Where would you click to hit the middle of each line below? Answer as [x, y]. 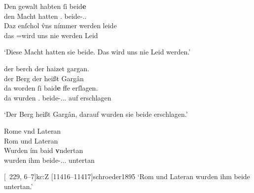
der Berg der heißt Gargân [44, 78]
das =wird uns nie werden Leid [51, 35]
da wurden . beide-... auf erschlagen [58, 97]
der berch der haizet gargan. [47, 68]
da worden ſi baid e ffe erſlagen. [51, 88]
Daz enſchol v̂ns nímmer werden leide [60, 25]
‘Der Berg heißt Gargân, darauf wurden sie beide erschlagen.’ [96, 114]
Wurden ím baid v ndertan [44, 150]
